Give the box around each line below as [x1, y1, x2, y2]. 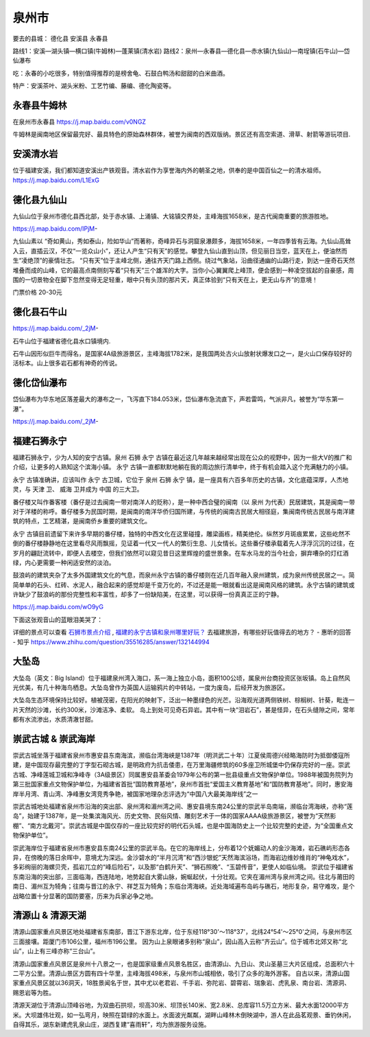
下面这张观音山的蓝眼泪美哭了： [12, 615, 103, 624]
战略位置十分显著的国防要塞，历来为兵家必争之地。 [12, 891, 157, 900]
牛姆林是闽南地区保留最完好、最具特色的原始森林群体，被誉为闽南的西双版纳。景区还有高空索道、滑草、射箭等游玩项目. [12, 130, 351, 139]
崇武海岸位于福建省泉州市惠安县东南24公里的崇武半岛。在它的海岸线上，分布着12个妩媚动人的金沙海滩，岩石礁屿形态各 [12, 843, 351, 852]
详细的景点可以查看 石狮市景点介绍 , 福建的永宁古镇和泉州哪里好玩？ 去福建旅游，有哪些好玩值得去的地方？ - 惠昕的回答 [12, 628, 352, 637]
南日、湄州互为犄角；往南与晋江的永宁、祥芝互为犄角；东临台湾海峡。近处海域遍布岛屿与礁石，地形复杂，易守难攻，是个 [12, 882, 355, 891]
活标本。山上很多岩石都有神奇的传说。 [12, 359, 121, 367]
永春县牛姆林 [12, 100, 67, 111]
